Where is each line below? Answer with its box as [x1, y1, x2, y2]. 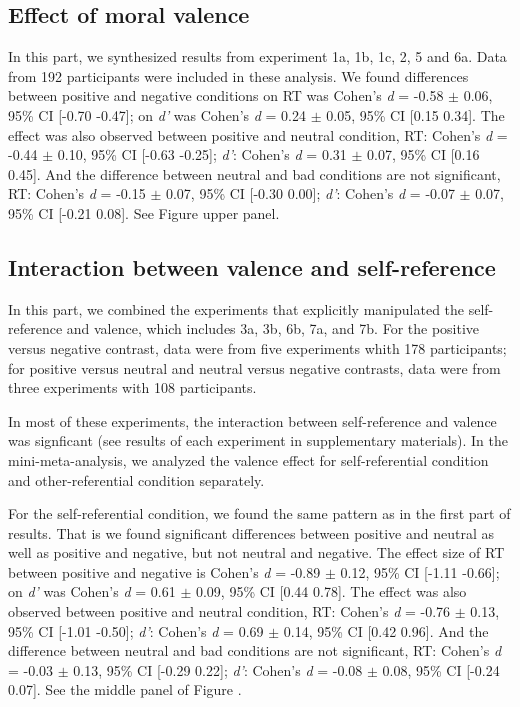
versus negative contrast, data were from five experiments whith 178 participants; [8, 337, 507, 358]
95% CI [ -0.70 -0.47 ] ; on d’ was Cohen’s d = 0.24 [8, 104, 306, 125]
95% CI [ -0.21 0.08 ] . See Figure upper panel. [8, 202, 280, 223]
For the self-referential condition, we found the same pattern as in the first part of [8, 503, 511, 524]
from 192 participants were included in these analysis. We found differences [8, 65, 469, 86]
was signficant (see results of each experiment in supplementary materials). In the [8, 430, 508, 451]
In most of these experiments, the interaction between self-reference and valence [8, 410, 497, 431]
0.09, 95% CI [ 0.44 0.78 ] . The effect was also [195, 581, 467, 602]
